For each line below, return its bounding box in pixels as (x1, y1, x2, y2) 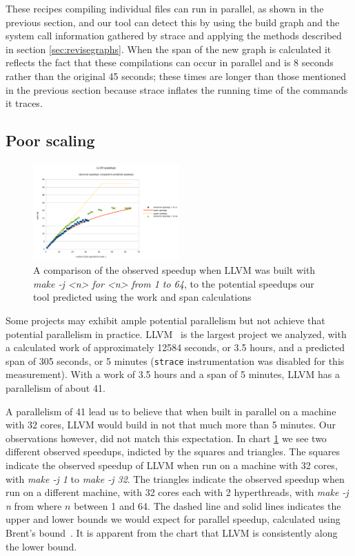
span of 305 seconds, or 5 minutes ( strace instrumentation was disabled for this (6, 353, 345, 368)
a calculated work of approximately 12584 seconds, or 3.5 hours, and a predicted (6, 340, 345, 355)
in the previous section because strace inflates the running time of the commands (6, 82, 348, 97)
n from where (6, 498, 62, 513)
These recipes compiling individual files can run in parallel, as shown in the (6, 1, 324, 15)
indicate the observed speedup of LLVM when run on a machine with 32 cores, (6, 458, 338, 473)
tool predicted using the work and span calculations (33, 290, 252, 304)
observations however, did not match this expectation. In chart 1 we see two (6, 430, 327, 445)
